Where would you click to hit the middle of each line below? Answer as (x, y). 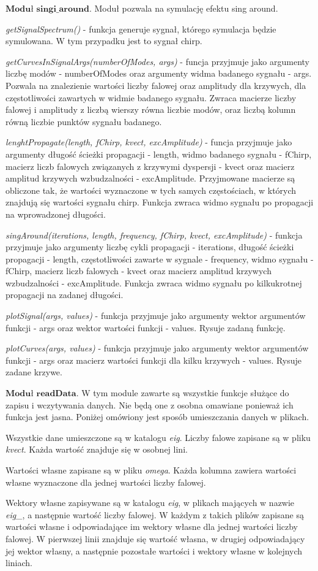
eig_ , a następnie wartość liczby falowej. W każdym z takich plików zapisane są (155, 514)
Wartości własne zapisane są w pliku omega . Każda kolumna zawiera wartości (151, 470)
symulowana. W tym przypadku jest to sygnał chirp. (104, 41)
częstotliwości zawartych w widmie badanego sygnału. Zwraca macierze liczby (151, 97)
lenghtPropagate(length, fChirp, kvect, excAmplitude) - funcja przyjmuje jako (149, 142)
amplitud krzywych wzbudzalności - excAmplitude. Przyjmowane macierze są (150, 178)
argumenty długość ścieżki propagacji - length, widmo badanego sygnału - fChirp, (159, 154)
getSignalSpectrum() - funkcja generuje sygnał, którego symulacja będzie (141, 29)
